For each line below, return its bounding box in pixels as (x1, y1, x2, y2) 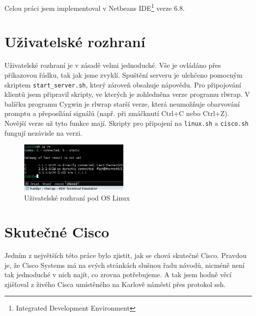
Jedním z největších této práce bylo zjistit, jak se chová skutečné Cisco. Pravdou (4, 250, 247, 260)
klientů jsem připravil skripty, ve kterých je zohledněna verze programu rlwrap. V (4, 89, 250, 99)
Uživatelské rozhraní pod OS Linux (24, 193, 130, 203)
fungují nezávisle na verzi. (4, 127, 83, 138)
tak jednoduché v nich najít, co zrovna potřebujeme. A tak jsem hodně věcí (4, 269, 232, 280)
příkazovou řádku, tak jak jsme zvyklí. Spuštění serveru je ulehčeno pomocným (4, 69, 243, 80)
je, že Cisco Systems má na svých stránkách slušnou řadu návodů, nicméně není (4, 259, 245, 270)
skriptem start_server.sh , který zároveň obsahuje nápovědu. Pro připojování (4, 79, 241, 89)
